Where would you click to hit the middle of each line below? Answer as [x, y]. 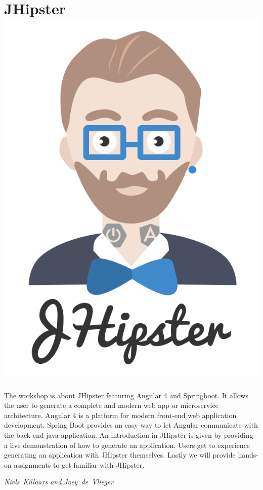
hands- [248, 455]
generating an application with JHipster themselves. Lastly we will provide [120, 455]
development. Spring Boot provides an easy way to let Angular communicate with [131, 425]
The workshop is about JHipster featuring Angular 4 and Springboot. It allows [126, 395]
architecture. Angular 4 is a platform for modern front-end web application [120, 415]
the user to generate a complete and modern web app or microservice [111, 405]
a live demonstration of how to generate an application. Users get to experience [127, 445]
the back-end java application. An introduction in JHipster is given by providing [129, 435]
